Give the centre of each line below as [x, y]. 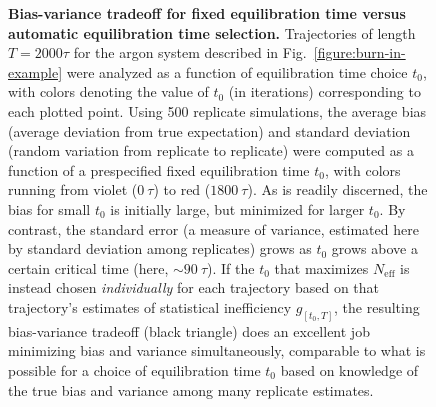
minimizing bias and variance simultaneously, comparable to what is [217, 350]
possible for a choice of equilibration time [134, 369]
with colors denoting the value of [108, 91]
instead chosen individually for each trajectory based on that [194, 287]
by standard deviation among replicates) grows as [160, 248]
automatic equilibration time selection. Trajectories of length [212, 32]
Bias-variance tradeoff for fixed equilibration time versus [207, 13]
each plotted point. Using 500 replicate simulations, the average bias [217, 110]
